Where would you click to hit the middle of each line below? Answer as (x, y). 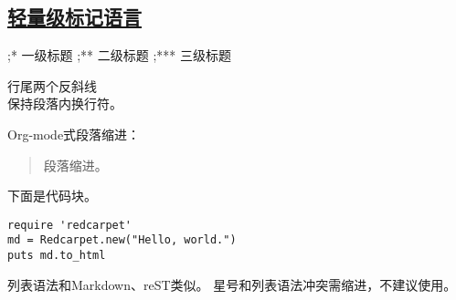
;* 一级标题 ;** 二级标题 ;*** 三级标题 (119, 55)
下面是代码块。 (52, 196)
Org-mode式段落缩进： (74, 134)
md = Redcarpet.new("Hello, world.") (122, 240)
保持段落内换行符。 (65, 103)
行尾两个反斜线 (52, 85)
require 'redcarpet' (70, 225)
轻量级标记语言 (74, 17)
